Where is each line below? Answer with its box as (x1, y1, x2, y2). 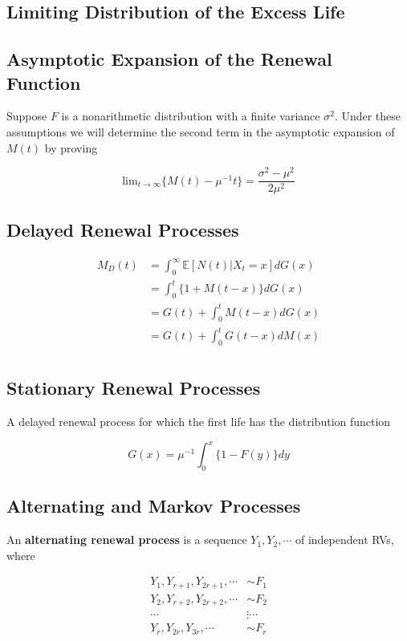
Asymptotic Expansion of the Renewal (6, 47, 332, 71)
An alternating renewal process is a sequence (6, 531, 247, 548)
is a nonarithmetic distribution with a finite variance (61, 108, 320, 124)
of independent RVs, (295, 531, 394, 548)
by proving (44, 139, 98, 156)
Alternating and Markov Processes (6, 493, 301, 518)
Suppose (6, 108, 47, 124)
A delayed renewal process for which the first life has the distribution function (6, 413, 391, 430)
